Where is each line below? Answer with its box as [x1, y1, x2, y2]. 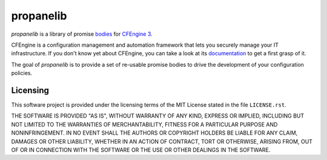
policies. [11, 70, 33, 77]
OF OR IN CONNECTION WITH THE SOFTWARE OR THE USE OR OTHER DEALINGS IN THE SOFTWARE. [11, 146, 271, 153]
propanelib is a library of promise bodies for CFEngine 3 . [11, 30, 153, 38]
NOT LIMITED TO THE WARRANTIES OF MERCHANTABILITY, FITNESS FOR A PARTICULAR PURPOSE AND [11, 121, 278, 128]
